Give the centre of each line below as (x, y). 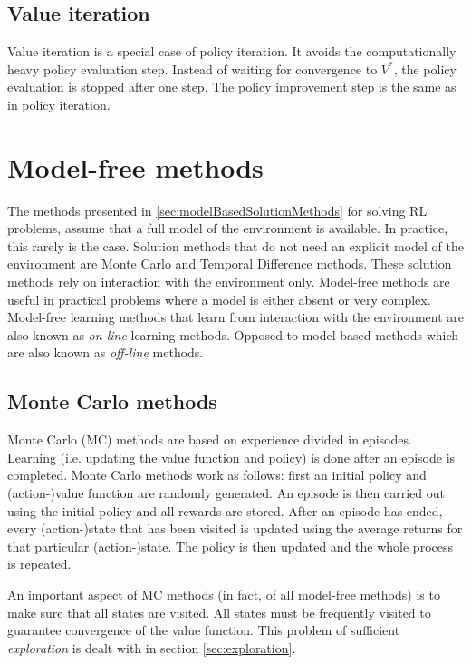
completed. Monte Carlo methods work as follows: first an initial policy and (217, 475)
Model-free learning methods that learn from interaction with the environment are (235, 317)
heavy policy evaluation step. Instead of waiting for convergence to (192, 68)
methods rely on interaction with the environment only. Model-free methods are (229, 282)
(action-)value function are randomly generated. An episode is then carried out (226, 493)
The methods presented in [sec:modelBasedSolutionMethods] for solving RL (217, 210)
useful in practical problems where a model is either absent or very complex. (219, 299)
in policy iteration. (59, 104)
